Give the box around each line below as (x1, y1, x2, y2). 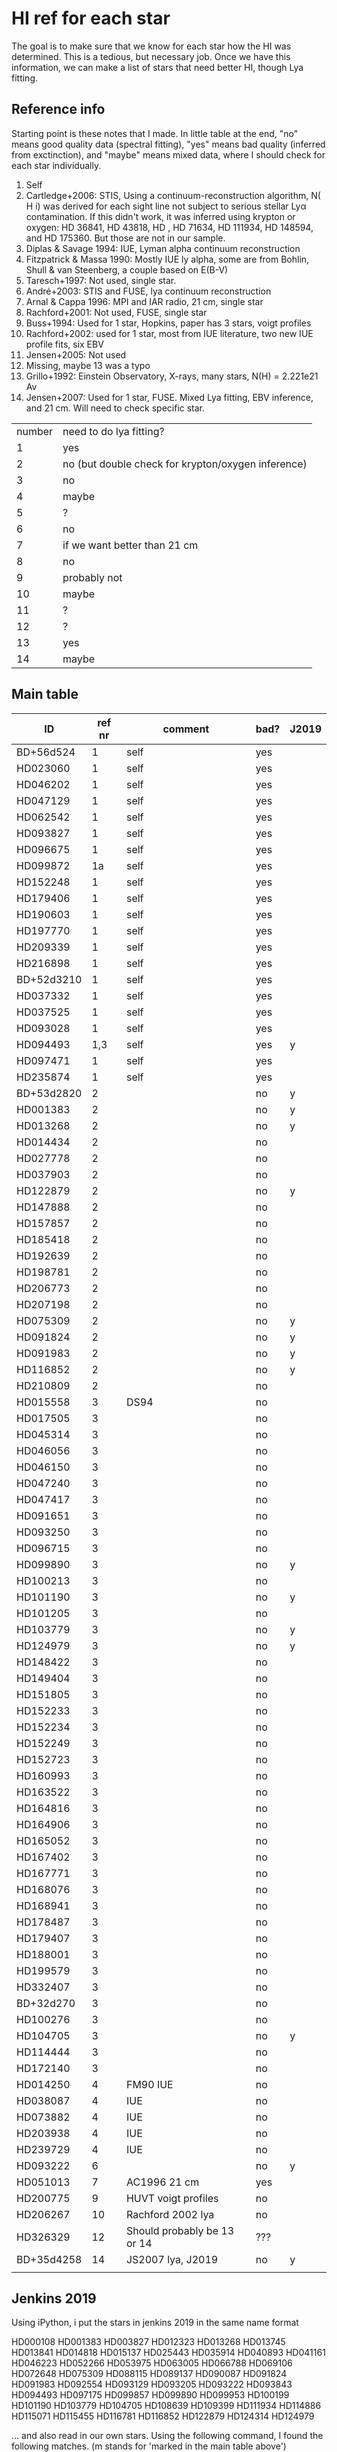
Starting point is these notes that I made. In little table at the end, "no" (11, 127, 299, 139)
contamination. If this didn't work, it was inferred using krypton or (25, 210, 296, 222)
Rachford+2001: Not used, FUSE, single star (25, 306, 208, 318)
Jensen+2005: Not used (25, 348, 127, 361)
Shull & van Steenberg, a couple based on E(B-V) (25, 263, 229, 276)
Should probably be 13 (125, 2223, 235, 2237)
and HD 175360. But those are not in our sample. (25, 232, 226, 244)
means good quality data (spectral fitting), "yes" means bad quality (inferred (11, 138, 326, 150)
